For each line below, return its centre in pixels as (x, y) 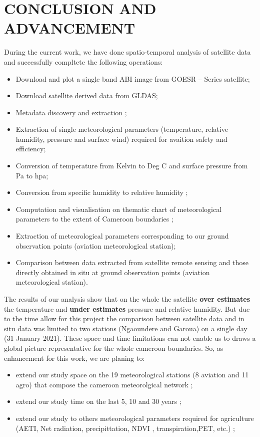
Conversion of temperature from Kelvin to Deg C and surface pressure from (132, 166)
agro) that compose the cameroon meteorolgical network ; (104, 384)
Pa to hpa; (32, 175)
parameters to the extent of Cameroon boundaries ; (94, 219)
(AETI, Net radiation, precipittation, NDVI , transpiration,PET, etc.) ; (125, 428)
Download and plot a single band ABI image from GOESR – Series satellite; (133, 78)
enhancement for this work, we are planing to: (74, 358)
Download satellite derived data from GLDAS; (87, 95)
